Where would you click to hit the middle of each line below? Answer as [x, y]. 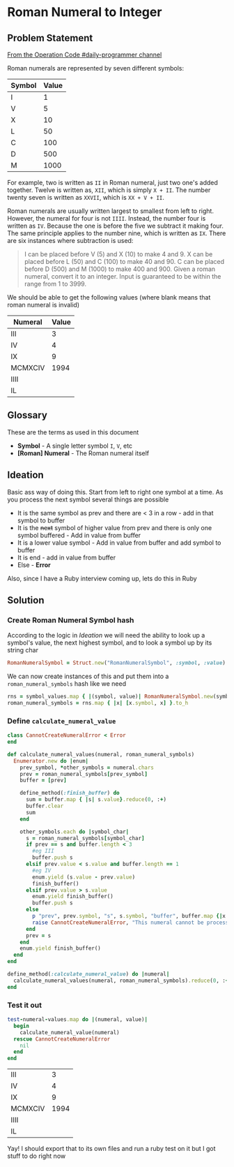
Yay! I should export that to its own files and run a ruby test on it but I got [111, 1149]
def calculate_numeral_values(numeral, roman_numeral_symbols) [101, 754]
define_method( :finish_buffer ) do [70, 793]
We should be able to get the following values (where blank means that [109, 297]
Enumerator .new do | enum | [51, 761]
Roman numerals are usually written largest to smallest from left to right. [111, 211]
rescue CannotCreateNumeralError [62, 1039]
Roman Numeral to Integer [85, 12]
